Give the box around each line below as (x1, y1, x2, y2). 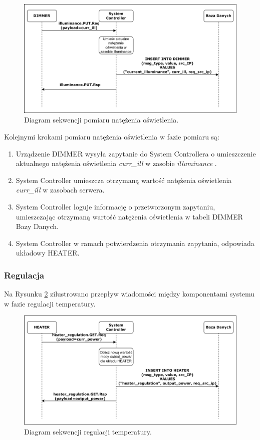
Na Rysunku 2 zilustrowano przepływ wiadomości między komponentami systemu (4, 288, 254, 299)
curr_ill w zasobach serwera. (16, 184, 105, 195)
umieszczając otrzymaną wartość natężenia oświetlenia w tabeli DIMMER (16, 211, 243, 221)
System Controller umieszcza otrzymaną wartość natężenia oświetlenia (16, 174, 232, 185)
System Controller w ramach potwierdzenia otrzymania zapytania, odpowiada (16, 237, 254, 248)
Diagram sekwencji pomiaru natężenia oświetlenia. (24, 114, 179, 125)
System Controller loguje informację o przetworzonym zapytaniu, (16, 201, 215, 211)
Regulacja (4, 268, 45, 281)
